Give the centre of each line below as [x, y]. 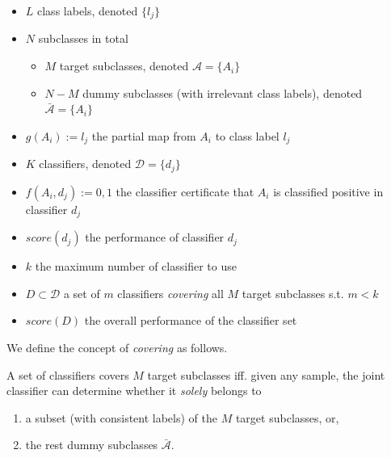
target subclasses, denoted [124, 66]
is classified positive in [328, 191]
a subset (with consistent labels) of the [121, 417]
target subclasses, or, [287, 417]
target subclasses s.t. [293, 293]
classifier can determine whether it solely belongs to [134, 391]
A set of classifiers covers [68, 374]
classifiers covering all [170, 293]
